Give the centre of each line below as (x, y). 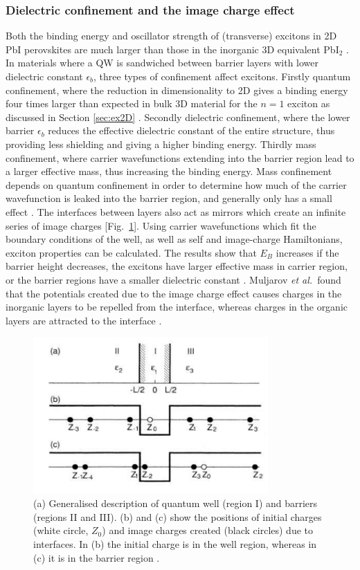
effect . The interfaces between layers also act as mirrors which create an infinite (176, 211)
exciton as (309, 103)
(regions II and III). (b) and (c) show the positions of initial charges (178, 516)
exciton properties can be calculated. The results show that (131, 252)
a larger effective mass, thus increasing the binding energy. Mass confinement (169, 171)
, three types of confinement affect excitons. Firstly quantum (222, 76)
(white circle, (61, 530)
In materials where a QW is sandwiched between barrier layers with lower (162, 63)
